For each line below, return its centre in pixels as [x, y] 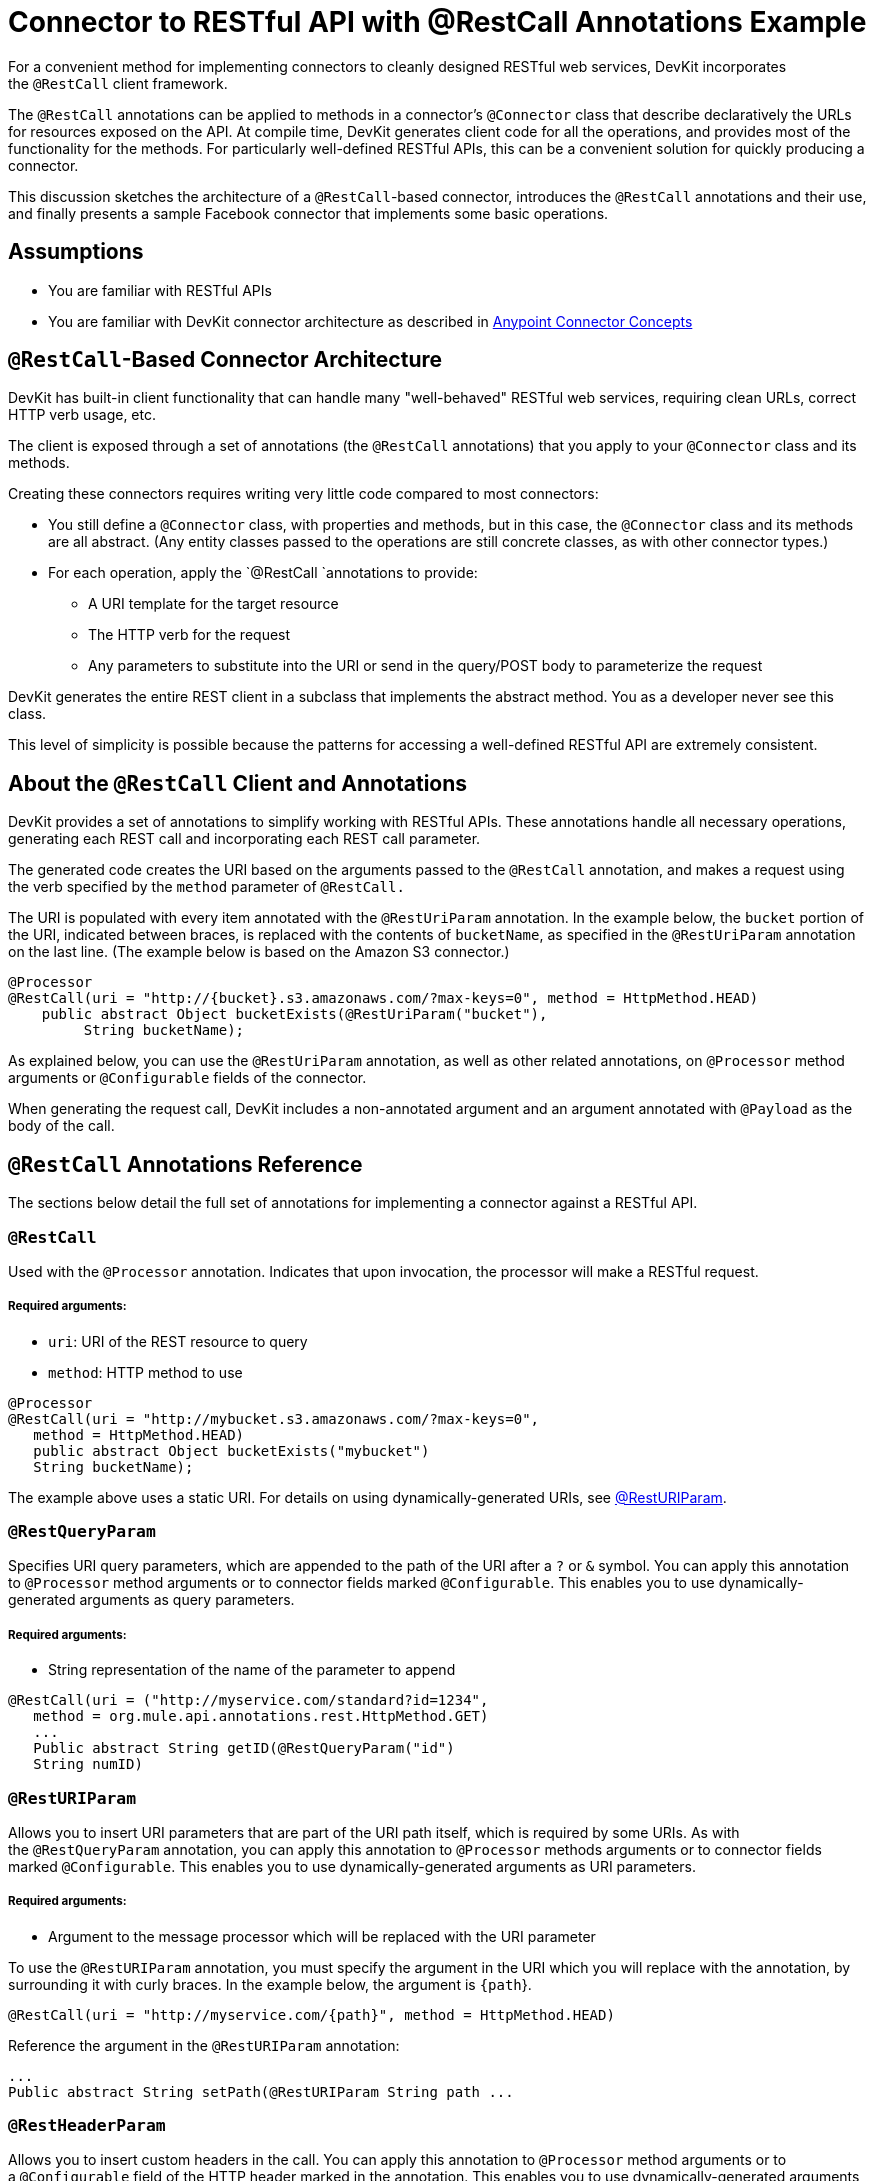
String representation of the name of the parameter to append [252, 1670]
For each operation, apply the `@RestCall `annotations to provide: [263, 573]
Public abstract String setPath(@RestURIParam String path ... [261, 2091]
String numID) [88, 1764]
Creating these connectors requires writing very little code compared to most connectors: [303, 494]
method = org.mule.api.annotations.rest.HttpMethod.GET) [261, 1716]
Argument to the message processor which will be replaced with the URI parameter [322, 1936]
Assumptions [76, 252]
